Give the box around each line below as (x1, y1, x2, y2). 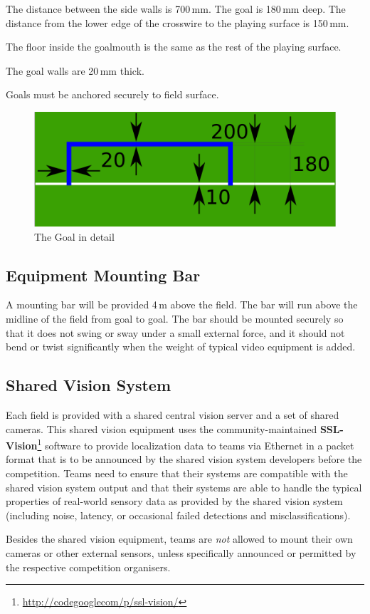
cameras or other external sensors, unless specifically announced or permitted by (6, 546, 356, 561)
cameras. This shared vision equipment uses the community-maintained (6, 421, 317, 436)
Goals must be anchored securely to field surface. (6, 87, 219, 102)
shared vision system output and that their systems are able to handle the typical (6, 479, 362, 494)
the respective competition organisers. (6, 559, 171, 574)
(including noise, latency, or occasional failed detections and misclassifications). (6, 507, 351, 522)
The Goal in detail (34, 229, 115, 244)
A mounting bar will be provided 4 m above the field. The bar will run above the (6, 297, 358, 312)
